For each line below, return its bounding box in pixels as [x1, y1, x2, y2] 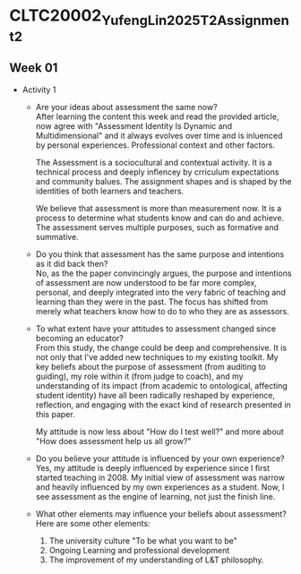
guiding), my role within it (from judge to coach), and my [35, 371, 244, 381]
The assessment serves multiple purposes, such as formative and [35, 221, 279, 233]
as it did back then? [35, 258, 108, 269]
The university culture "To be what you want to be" [48, 535, 237, 546]
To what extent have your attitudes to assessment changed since [35, 323, 277, 334]
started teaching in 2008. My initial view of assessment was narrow [35, 472, 285, 483]
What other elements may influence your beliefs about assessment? [35, 508, 287, 519]
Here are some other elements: [35, 518, 150, 528]
